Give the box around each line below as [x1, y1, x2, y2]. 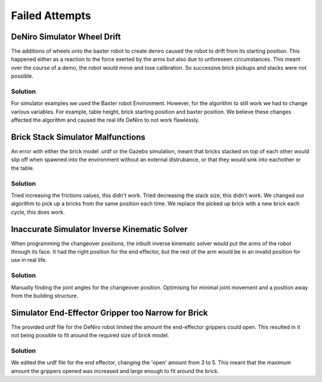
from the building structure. [11, 292, 79, 299]
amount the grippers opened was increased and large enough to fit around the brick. [11, 367, 219, 374]
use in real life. [11, 257, 47, 264]
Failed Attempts [11, 9, 92, 22]
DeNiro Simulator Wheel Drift [11, 32, 121, 42]
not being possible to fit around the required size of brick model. [11, 332, 169, 339]
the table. [11, 164, 35, 171]
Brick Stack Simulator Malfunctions [11, 132, 145, 142]
